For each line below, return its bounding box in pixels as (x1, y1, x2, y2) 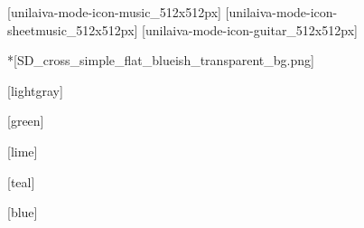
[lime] (7, 141, 38, 160)
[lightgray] (7, 81, 63, 100)
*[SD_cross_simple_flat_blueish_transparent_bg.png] (7, 51, 314, 70)
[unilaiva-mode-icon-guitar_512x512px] (142, 20, 358, 39)
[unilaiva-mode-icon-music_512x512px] (7, 3, 221, 21)
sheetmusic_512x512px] (7, 20, 138, 39)
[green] (7, 111, 44, 130)
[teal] (7, 172, 35, 191)
